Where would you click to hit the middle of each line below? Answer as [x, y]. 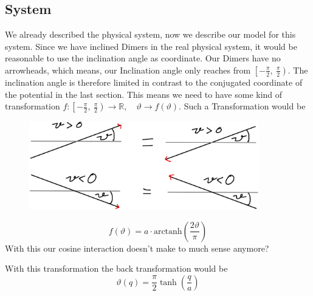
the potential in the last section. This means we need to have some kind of [144, 94]
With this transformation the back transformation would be [116, 268]
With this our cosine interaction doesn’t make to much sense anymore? [137, 248]
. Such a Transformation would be [242, 106]
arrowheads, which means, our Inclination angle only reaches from [128, 70]
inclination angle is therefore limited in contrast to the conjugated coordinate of [154, 82]
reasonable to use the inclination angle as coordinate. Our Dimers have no [143, 58]
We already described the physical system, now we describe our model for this [150, 34]
